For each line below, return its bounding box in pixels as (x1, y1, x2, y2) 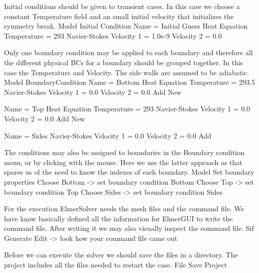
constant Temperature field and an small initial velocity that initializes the (4, 11, 234, 21)
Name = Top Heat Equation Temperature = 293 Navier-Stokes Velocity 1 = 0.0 (4, 103, 250, 114)
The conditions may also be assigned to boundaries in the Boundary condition (4, 147, 245, 158)
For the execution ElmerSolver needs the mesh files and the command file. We (4, 203, 244, 214)
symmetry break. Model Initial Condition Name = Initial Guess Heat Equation (4, 21, 248, 31)
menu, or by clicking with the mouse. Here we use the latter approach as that (4, 157, 242, 167)
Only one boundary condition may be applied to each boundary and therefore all (4, 47, 253, 58)
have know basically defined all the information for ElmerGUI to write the (4, 213, 233, 223)
